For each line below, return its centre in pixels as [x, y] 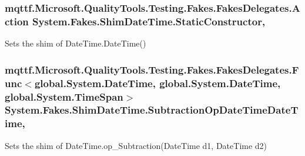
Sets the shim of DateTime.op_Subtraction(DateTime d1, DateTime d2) [136, 145]
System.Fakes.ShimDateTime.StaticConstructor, [149, 21]
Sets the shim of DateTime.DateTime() [76, 43]
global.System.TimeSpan [64, 96]
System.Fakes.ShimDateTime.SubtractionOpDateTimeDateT [152, 110]
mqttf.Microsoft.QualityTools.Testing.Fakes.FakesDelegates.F [152, 69]
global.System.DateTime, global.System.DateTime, [157, 83]
